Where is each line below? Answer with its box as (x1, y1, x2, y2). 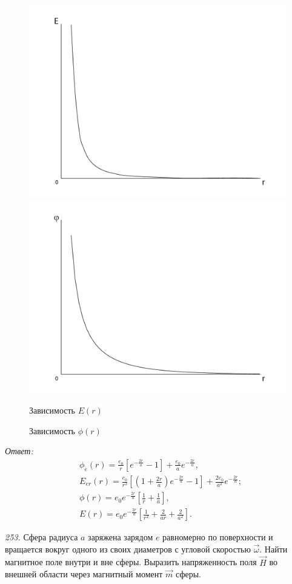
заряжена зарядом (88, 531, 153, 543)
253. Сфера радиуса (5, 531, 78, 543)
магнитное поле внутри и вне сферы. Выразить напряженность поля (5, 555, 257, 568)
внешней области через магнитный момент (5, 568, 163, 580)
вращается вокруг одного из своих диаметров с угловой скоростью (5, 542, 251, 555)
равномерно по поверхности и (162, 531, 273, 543)
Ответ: (5, 445, 33, 457)
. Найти (259, 542, 288, 555)
